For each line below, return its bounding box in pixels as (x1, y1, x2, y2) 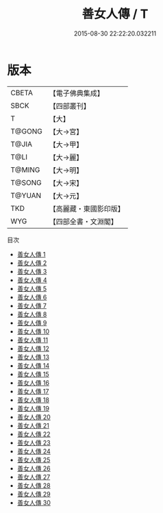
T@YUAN (10, 190, 42, 200)
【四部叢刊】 (49, 101, 90, 110)
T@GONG (10, 126, 42, 136)
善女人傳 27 (16, 473, 51, 481)
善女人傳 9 (16, 318, 47, 327)
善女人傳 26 (16, 464, 51, 473)
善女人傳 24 (16, 447, 51, 455)
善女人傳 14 (16, 361, 50, 370)
